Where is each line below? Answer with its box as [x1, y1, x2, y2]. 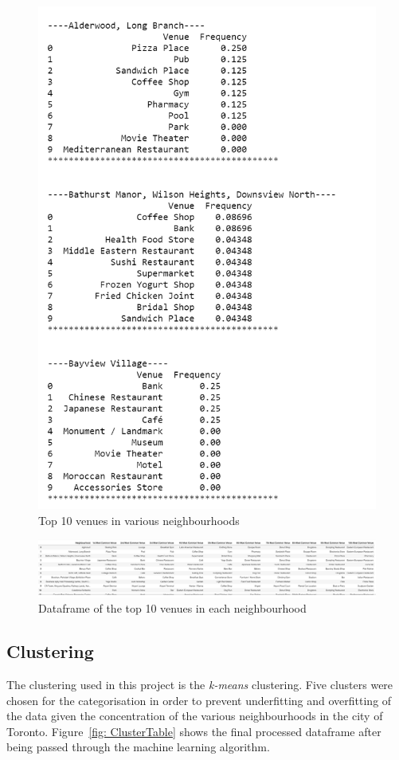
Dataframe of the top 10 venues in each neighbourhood [38, 600, 307, 617]
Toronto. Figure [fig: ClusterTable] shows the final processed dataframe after [6, 723, 381, 739]
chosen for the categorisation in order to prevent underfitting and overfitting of [6, 691, 392, 708]
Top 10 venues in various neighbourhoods [38, 511, 240, 528]
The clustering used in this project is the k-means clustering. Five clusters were [6, 676, 393, 693]
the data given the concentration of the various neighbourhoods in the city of [6, 707, 383, 724]
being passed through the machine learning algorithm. [6, 738, 270, 755]
